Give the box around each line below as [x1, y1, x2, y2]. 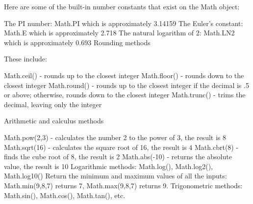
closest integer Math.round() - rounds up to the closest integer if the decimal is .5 [4, 80, 249, 90]
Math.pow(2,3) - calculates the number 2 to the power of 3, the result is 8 [4, 132, 226, 142]
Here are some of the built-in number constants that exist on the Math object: [4, 1, 240, 11]
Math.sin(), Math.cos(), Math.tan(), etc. [4, 190, 126, 200]
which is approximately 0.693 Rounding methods [4, 37, 151, 47]
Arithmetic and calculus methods [4, 116, 104, 126]
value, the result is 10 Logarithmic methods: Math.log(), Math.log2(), [4, 161, 213, 171]
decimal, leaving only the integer [4, 99, 102, 109]
